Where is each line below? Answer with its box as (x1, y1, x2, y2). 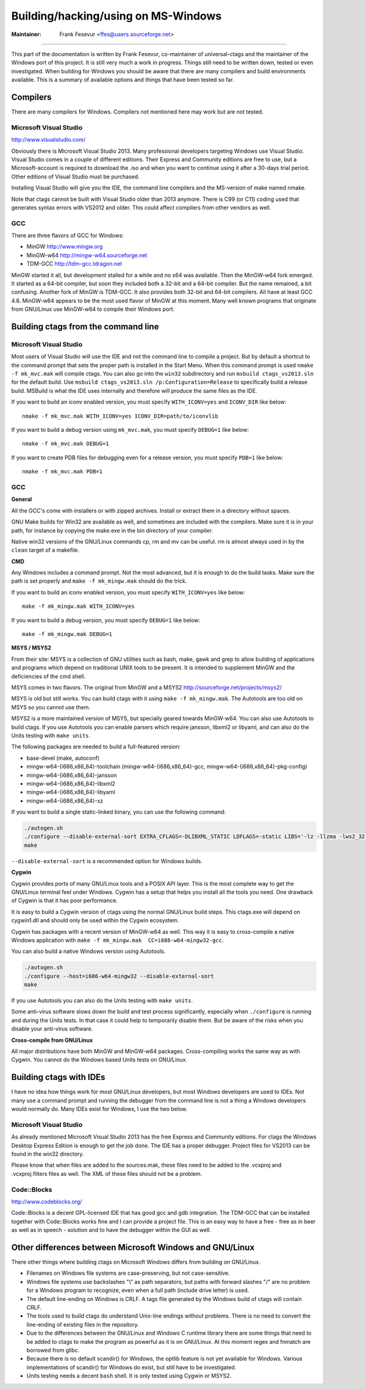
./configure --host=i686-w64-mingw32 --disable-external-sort (24, 972, 214, 980)
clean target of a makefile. (11, 547, 80, 554)
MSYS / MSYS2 (11, 644, 52, 652)
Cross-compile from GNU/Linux (11, 1036, 93, 1044)
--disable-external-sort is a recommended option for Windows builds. (11, 857, 203, 864)
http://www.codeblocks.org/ (11, 1198, 82, 1205)
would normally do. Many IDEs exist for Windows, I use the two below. (11, 1106, 188, 1113)
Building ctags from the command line (11, 321, 159, 332)
